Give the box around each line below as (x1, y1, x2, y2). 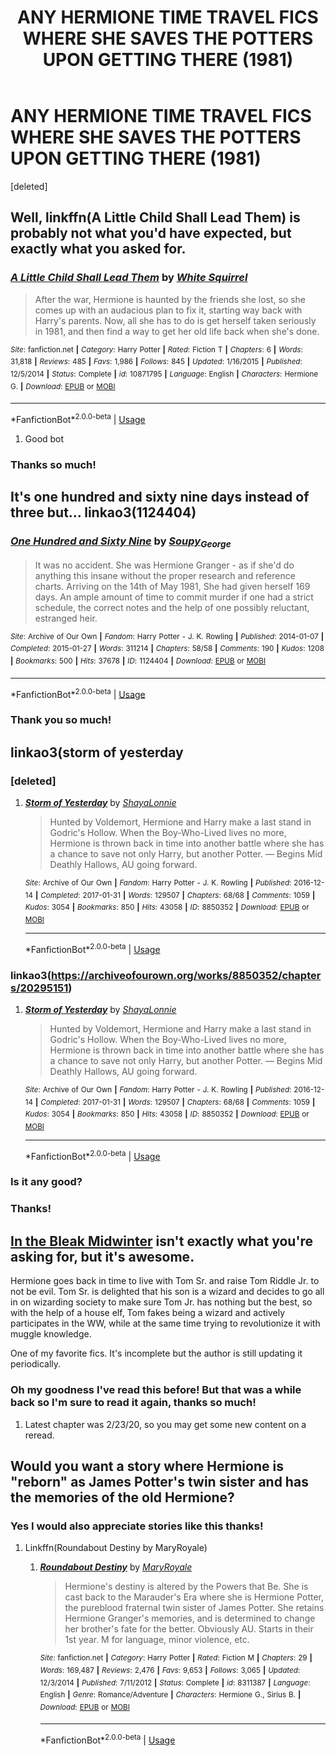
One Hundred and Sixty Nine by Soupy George (10, 534, 232, 550)
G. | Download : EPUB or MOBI (10, 381, 116, 391)
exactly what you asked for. (10, 241, 187, 258)
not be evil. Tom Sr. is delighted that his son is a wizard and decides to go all (10, 1286, 325, 1298)
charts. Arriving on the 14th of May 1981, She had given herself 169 (34, 580, 311, 592)
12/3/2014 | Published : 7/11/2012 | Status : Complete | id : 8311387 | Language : (39, 1677, 311, 1688)
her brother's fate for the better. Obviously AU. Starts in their (64, 1623, 314, 1635)
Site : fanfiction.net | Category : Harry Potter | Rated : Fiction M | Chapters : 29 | (39, 1653, 313, 1663)
